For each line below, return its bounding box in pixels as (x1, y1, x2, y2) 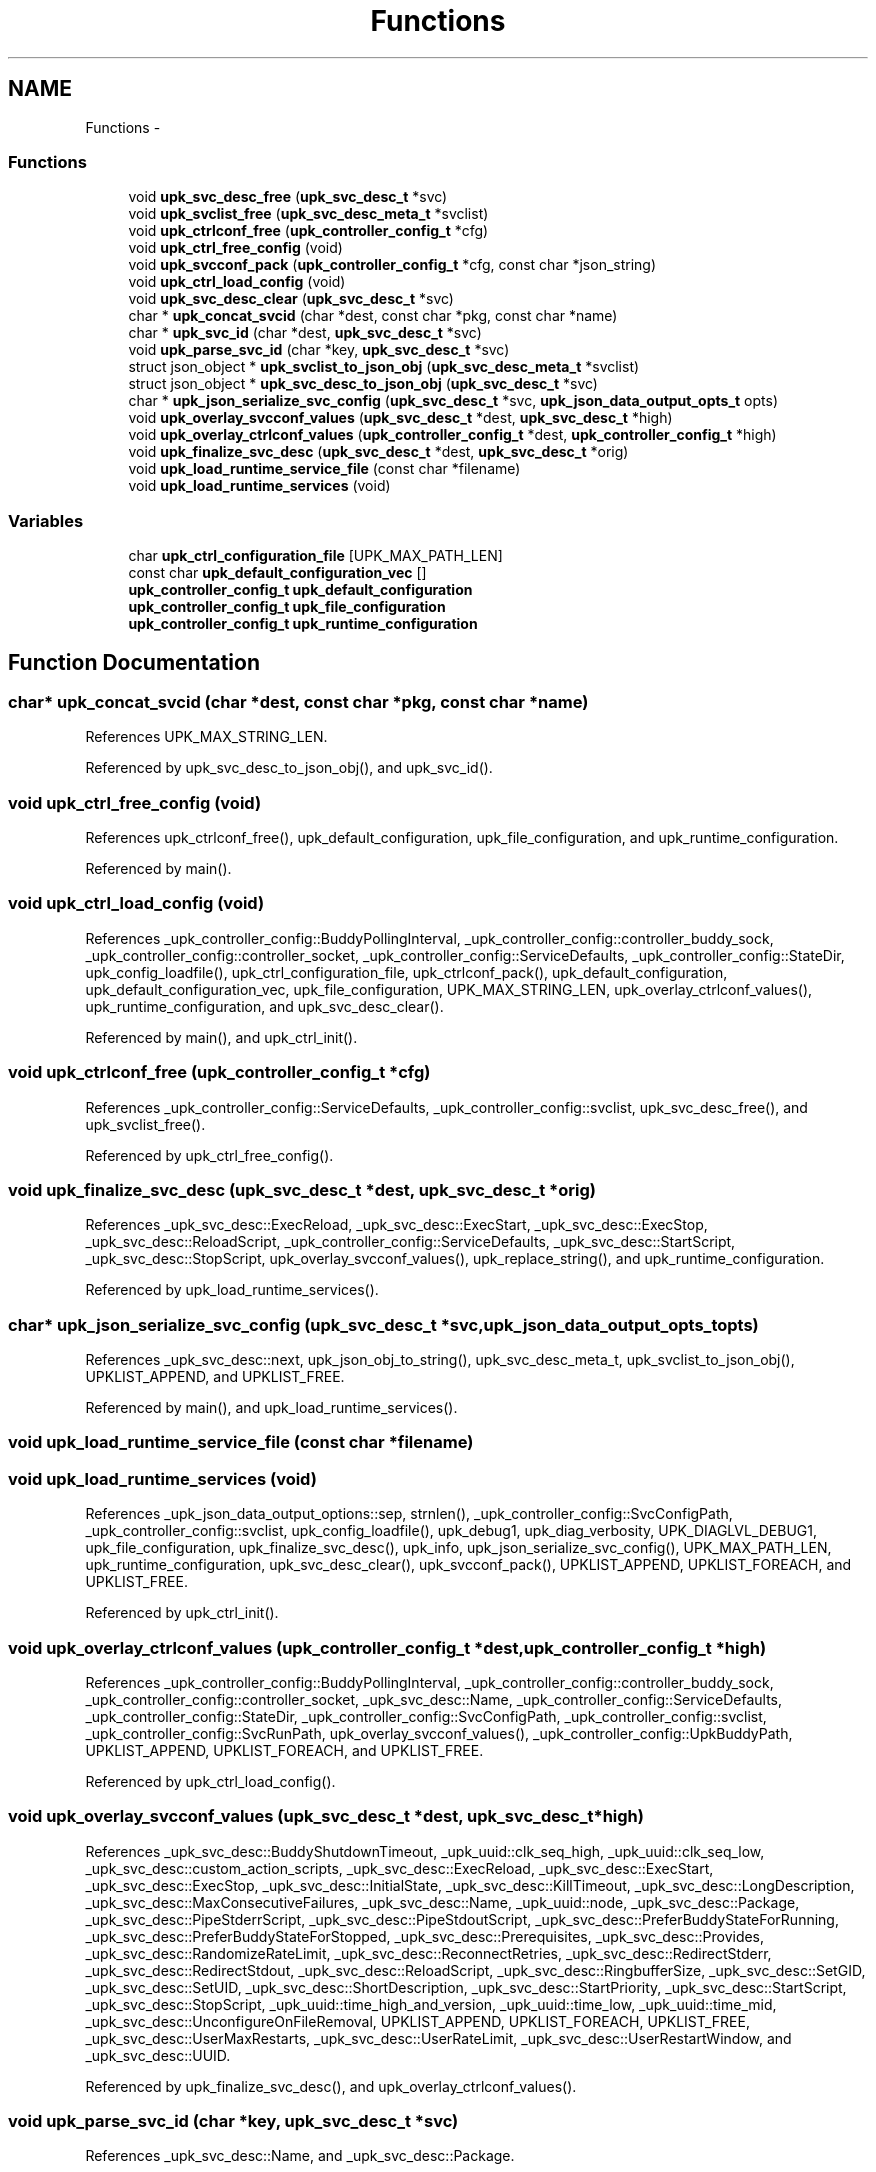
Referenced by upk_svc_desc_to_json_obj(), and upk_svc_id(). (85, 759, 493, 777)
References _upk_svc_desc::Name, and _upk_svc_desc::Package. (85, 2147, 515, 2165)
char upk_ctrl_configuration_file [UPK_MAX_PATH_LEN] (128, 547, 503, 565)
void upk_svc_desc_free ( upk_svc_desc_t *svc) (128, 188, 448, 206)
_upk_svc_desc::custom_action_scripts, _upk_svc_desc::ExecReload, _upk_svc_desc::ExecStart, (85, 1859, 714, 1877)
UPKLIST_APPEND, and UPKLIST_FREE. (85, 1368, 345, 1386)
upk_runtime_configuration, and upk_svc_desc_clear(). (85, 997, 444, 1015)
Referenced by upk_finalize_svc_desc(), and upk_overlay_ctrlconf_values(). (85, 2077, 577, 2095)
